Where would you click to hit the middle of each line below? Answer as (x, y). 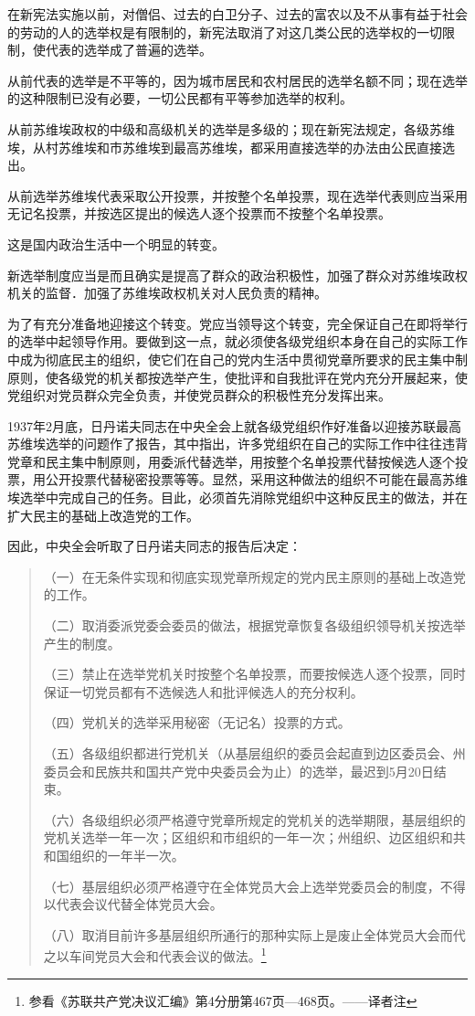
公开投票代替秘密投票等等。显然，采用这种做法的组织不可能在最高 (243, 479)
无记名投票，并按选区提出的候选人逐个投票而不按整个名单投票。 (199, 213)
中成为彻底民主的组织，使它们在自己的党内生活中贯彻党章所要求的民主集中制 (237, 359)
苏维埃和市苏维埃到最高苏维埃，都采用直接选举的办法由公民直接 (250, 147)
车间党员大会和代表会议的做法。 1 (168, 954)
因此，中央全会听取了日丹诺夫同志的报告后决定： (154, 546)
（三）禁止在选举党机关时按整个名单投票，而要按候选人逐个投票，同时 (254, 674)
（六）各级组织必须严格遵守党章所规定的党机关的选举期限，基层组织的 (254, 819)
